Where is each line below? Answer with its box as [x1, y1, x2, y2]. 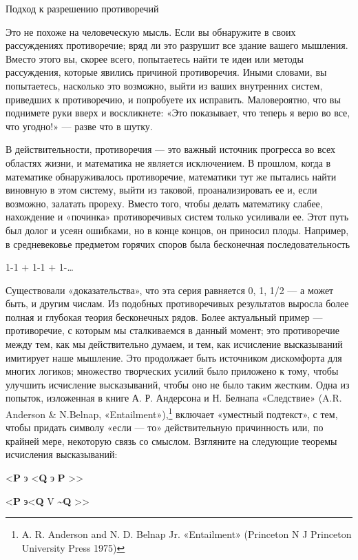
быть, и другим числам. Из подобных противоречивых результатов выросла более [6, 296, 349, 311]
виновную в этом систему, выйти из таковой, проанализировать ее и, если [6, 183, 317, 197]
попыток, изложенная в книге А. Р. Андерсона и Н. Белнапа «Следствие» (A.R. [6, 391, 342, 405]
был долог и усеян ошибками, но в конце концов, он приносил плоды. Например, [6, 222, 349, 237]
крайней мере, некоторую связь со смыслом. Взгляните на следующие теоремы [6, 433, 337, 448]
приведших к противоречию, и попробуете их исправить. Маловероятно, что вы [6, 92, 341, 106]
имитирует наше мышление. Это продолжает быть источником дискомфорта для [6, 350, 342, 364]
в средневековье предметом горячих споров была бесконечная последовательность [6, 236, 350, 251]
